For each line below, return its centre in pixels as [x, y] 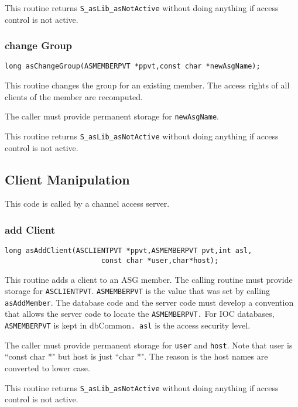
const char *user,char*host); [160, 260]
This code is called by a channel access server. [87, 203]
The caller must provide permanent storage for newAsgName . [112, 116]
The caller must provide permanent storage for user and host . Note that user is [149, 345]
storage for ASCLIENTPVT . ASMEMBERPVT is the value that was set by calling [138, 291]
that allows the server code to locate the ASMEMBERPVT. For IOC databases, [140, 314]
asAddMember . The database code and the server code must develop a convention [149, 302]
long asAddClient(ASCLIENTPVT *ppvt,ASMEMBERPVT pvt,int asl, [129, 251]
